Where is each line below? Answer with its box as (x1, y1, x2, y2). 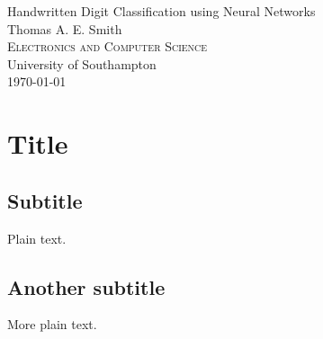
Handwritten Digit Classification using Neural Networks (7, 2, 316, 20)
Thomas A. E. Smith (7, 19, 122, 38)
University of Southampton (7, 54, 157, 73)
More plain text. (7, 315, 97, 334)
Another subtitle (7, 272, 166, 300)
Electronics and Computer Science (7, 37, 208, 56)
